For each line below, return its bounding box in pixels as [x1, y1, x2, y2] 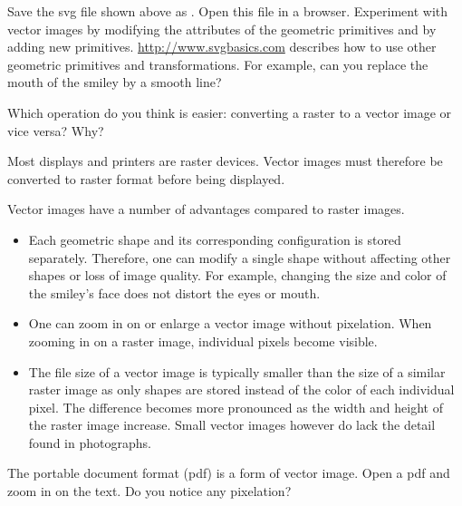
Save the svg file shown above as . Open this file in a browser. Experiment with [7, 2, 448, 20]
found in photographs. [28, 433, 151, 452]
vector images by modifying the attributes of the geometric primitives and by [7, 19, 437, 38]
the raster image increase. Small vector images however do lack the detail [28, 415, 436, 434]
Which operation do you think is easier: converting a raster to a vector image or [7, 102, 452, 122]
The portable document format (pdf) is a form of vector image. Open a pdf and [7, 463, 450, 482]
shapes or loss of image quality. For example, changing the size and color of [28, 266, 447, 285]
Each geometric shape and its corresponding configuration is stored [28, 229, 401, 248]
